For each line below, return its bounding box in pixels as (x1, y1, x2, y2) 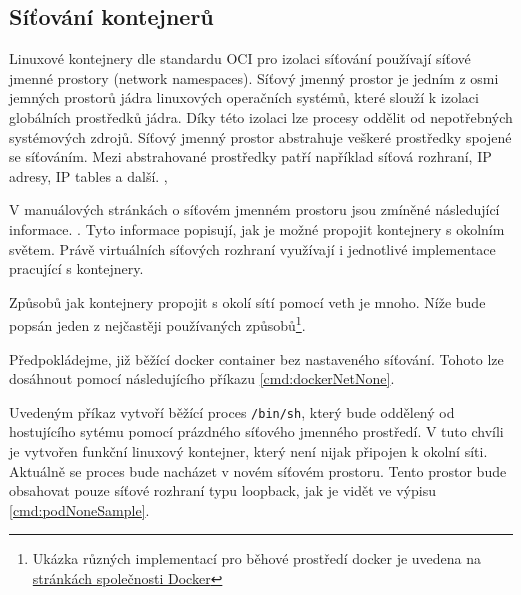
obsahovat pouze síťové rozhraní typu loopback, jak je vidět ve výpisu (9, 480, 436, 501)
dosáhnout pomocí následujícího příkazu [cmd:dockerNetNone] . (9, 368, 395, 389)
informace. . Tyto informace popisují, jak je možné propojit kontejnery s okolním (9, 218, 505, 239)
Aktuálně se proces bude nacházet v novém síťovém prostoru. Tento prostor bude (9, 460, 507, 481)
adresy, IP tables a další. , (9, 165, 168, 186)
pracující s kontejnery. (9, 258, 144, 279)
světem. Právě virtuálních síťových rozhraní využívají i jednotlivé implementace (9, 238, 496, 259)
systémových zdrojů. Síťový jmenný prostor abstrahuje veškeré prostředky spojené (9, 126, 512, 147)
